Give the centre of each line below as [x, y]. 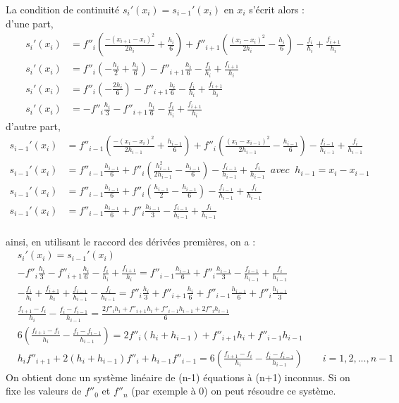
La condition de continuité [63, 9]
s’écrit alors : [277, 9]
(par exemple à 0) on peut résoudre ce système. [234, 391]
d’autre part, [33, 126]
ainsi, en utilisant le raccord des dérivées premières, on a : [131, 241]
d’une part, [30, 23]
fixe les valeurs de [44, 391]
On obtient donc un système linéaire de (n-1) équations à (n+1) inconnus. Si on [178, 377]
